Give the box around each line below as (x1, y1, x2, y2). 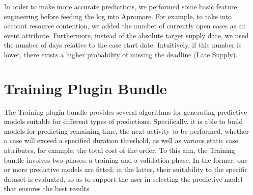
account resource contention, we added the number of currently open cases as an (4, 21, 246, 31)
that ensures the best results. (4, 183, 91, 194)
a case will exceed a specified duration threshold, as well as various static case (4, 135, 238, 146)
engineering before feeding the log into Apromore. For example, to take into (4, 11, 232, 21)
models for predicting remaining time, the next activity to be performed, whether (4, 125, 249, 136)
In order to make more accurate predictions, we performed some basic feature (4, 1, 237, 11)
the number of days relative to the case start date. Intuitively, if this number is (4, 40, 242, 50)
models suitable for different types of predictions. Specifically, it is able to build (4, 116, 243, 126)
